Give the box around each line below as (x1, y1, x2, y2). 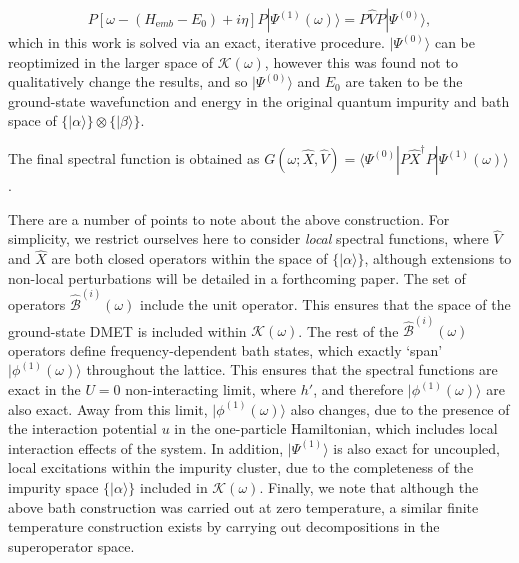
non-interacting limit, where (125, 379, 297, 400)
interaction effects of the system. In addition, (8, 437, 284, 458)
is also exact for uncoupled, (333, 437, 500, 458)
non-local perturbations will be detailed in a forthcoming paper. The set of (8, 267, 466, 288)
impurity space (8, 477, 99, 498)
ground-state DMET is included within (8, 320, 247, 341)
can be (434, 32, 475, 52)
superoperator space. (8, 535, 135, 556)
